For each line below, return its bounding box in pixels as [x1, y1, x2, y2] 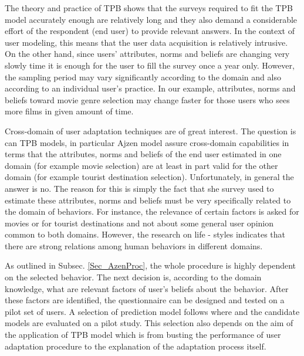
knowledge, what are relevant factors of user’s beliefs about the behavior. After [5, 282, 289, 294]
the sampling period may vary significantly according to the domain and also [5, 70, 281, 83]
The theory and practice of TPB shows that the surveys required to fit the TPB [5, 2, 293, 13]
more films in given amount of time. [5, 105, 134, 117]
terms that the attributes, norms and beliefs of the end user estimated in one [5, 148, 282, 160]
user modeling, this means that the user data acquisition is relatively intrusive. [5, 36, 288, 48]
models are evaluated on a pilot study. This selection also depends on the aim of [5, 317, 293, 329]
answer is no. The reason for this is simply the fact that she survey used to [5, 182, 274, 194]
